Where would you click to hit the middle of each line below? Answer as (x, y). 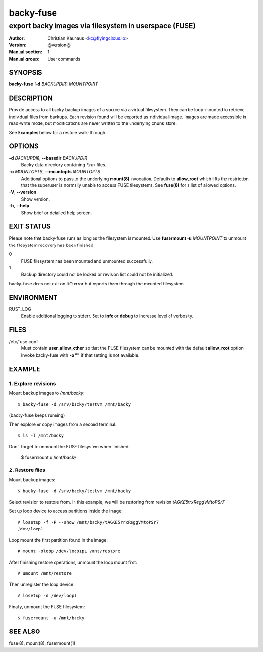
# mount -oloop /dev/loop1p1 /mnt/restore (69, 551)
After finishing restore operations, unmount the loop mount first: (73, 562)
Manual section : (26, 52)
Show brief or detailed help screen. (56, 213)
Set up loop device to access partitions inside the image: (66, 511)
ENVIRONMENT (33, 297)
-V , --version (23, 192)
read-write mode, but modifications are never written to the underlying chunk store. (93, 123)
